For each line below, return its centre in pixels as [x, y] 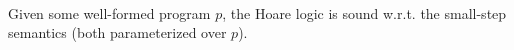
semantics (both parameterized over [117, 32]
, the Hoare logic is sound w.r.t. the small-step [364, 12]
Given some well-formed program [109, 12]
